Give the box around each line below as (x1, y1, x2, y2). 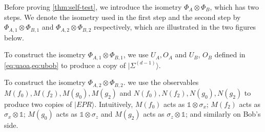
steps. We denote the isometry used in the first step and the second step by (4, 11, 241, 22)
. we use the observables (123, 77, 199, 87)
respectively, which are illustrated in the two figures (93, 21, 256, 32)
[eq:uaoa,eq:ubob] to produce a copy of (4, 59, 126, 70)
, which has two (210, 2, 259, 12)
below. (4, 32, 24, 42)
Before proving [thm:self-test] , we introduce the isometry (4, 2, 182, 12)
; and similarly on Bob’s (185, 108, 261, 119)
